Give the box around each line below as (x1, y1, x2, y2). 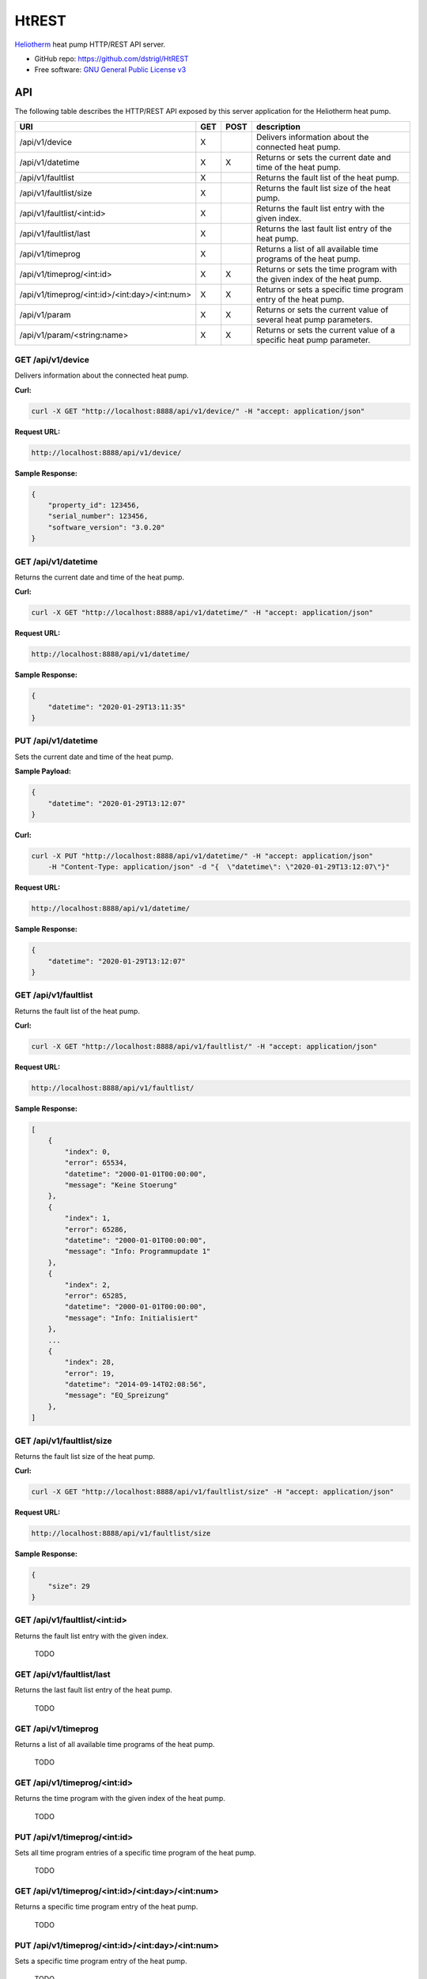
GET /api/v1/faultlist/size (14, 1435, 112, 1446)
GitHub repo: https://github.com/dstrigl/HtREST (34, 54, 189, 63)
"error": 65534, (64, 1158, 128, 1168)
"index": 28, (64, 1358, 115, 1367)
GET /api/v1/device (14, 355, 90, 365)
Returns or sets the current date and (255, 151, 391, 162)
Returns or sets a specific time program (255, 283, 403, 294)
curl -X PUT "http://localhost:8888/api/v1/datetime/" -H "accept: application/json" (31, 851, 373, 860)
